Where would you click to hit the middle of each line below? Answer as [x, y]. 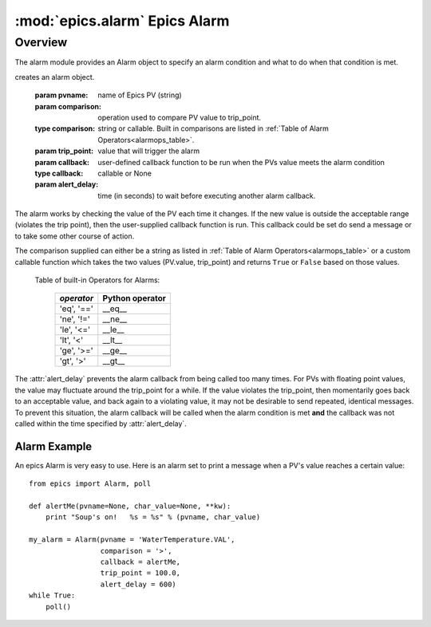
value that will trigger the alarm [148, 151]
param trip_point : [64, 151]
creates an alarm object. [55, 77]
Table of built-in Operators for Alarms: [97, 280]
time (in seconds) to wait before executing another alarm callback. [207, 195]
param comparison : [68, 106]
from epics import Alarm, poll [90, 484]
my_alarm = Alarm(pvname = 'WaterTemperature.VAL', [132, 540]
